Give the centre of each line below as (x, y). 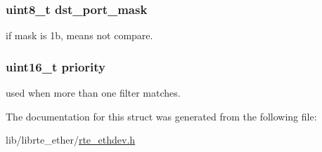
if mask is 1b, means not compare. (79, 35)
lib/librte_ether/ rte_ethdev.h (71, 140)
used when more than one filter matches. (93, 93)
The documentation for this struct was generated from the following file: (161, 116)
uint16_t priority (56, 66)
